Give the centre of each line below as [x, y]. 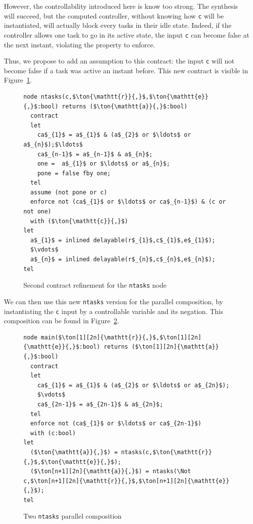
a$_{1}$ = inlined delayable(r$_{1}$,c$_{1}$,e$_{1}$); [123, 240]
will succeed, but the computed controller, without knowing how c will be [114, 15]
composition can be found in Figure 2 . [62, 321]
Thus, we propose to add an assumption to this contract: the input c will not [119, 61]
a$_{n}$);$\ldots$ [53, 144]
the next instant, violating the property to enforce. [80, 44]
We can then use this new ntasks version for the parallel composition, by [114, 301]
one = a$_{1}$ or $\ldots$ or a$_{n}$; [104, 164]
